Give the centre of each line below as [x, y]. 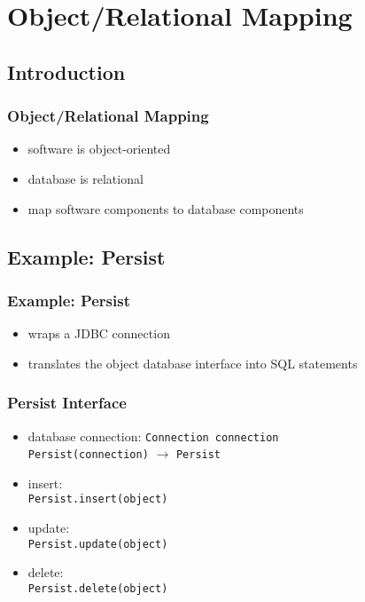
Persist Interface [67, 403]
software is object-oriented [99, 149]
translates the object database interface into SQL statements [193, 363]
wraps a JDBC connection [99, 333]
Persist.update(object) [98, 544]
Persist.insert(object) [98, 499]
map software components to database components [166, 208]
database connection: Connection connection [153, 436]
